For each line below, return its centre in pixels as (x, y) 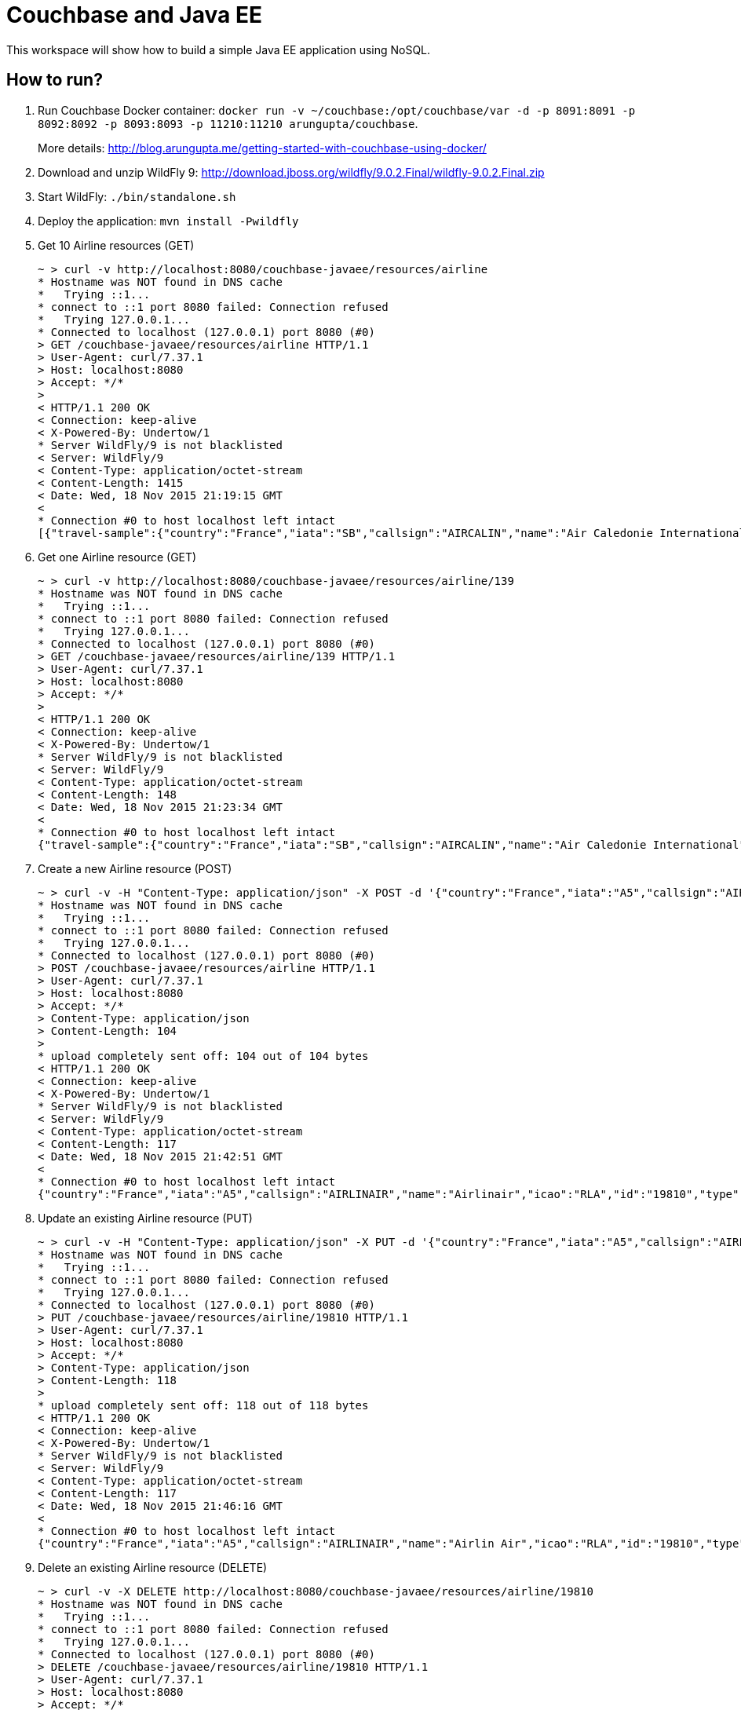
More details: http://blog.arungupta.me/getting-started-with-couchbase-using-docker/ (262, 148)
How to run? (55, 80)
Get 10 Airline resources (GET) (116, 245)
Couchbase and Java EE (134, 15)
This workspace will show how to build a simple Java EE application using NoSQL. (219, 49)
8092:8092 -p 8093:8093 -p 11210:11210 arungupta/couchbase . (228, 123)
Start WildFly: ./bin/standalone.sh (137, 196)
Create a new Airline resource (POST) (135, 868)
